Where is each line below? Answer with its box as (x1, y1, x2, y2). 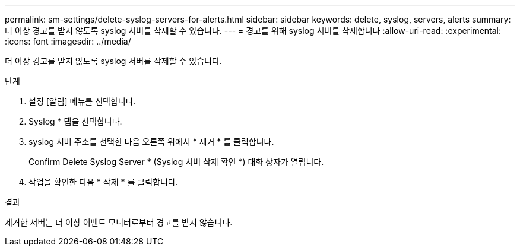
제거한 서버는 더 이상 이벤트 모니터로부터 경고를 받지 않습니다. (5, 217, 233, 227)
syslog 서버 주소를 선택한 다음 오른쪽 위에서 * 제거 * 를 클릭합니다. (28, 136, 274, 147)
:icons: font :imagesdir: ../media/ (5, 36, 131, 46)
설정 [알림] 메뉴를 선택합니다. (28, 96, 136, 106)
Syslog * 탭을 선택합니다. (28, 116, 122, 126)
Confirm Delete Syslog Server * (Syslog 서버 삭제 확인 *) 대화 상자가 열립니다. (28, 157, 324, 167)
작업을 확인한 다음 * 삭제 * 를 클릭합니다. (28, 177, 178, 187)
